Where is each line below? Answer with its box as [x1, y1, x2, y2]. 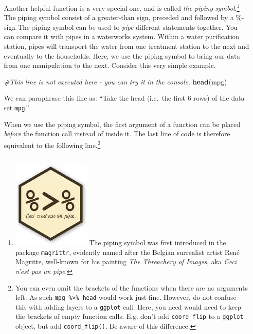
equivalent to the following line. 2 [4, 138, 101, 150]
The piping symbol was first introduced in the [89, 237, 226, 248]
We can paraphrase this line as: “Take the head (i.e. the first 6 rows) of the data [4, 93, 245, 103]
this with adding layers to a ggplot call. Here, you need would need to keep [15, 301, 242, 312]
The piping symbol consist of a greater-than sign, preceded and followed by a [4, 12, 234, 22]
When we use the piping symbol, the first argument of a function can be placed [4, 119, 241, 129]
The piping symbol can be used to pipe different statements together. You [18, 21, 238, 32]
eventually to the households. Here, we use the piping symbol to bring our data [4, 50, 240, 61]
